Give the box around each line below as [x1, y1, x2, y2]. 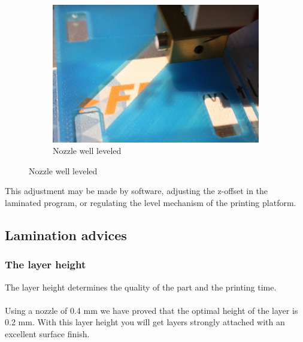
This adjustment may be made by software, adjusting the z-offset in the [5, 184, 268, 197]
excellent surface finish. [5, 327, 90, 340]
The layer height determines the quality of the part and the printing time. [5, 280, 277, 293]
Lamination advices [5, 225, 127, 244]
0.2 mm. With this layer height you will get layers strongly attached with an [5, 316, 285, 328]
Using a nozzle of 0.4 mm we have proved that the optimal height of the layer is [5, 304, 298, 316]
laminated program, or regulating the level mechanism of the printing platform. [5, 196, 296, 208]
